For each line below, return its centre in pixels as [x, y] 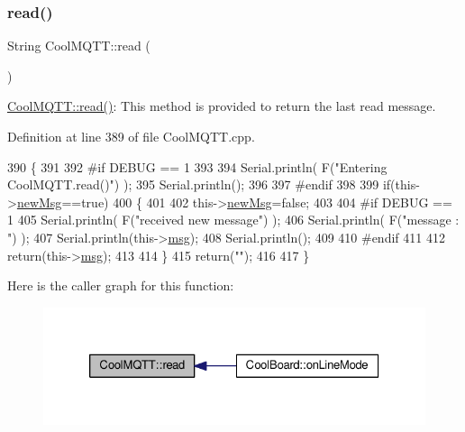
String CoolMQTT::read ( [79, 46]
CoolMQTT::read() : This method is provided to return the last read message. [222, 106]
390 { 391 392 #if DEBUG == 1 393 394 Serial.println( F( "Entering [197, 166]
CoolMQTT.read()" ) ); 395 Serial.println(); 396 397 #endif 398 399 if [199, 184]
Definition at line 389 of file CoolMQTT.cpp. [131, 136]
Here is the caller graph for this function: [121, 285]
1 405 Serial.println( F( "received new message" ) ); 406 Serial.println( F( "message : [233, 220]
